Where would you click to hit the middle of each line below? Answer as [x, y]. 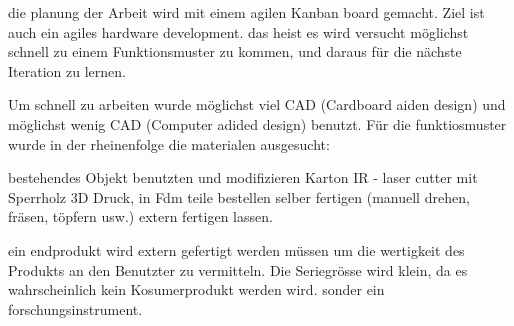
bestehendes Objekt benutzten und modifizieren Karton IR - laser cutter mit [243, 177]
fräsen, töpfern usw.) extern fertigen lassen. [140, 216]
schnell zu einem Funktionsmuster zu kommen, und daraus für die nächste [235, 51]
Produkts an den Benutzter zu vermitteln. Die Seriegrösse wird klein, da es [238, 269]
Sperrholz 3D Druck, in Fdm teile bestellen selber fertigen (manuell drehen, [239, 196]
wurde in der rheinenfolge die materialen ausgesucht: [169, 143]
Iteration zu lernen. [67, 70]
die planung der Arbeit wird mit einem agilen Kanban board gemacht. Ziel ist [246, 12]
